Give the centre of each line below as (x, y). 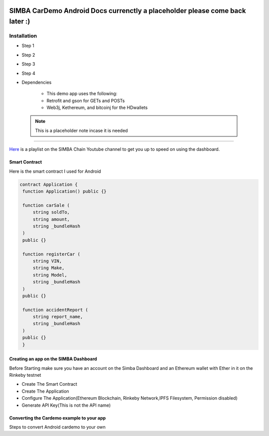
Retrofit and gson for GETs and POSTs (86, 101)
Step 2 (28, 55)
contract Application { (49, 184)
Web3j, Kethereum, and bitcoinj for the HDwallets (97, 108)
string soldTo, (51, 212)
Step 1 (28, 46)
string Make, (49, 268)
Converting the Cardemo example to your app (58, 418)
